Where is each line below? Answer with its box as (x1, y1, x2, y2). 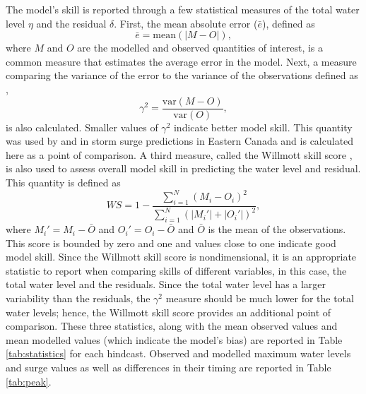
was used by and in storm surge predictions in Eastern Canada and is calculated (6, 133, 354, 148)
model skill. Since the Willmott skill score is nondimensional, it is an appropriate (6, 249, 357, 264)
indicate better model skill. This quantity (173, 119, 353, 134)
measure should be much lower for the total (165, 291, 354, 306)
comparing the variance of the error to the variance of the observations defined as (6, 68, 358, 83)
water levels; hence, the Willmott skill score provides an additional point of (6, 304, 331, 319)
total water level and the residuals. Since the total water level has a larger (6, 277, 326, 292)
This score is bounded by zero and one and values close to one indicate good (6, 235, 336, 250)
